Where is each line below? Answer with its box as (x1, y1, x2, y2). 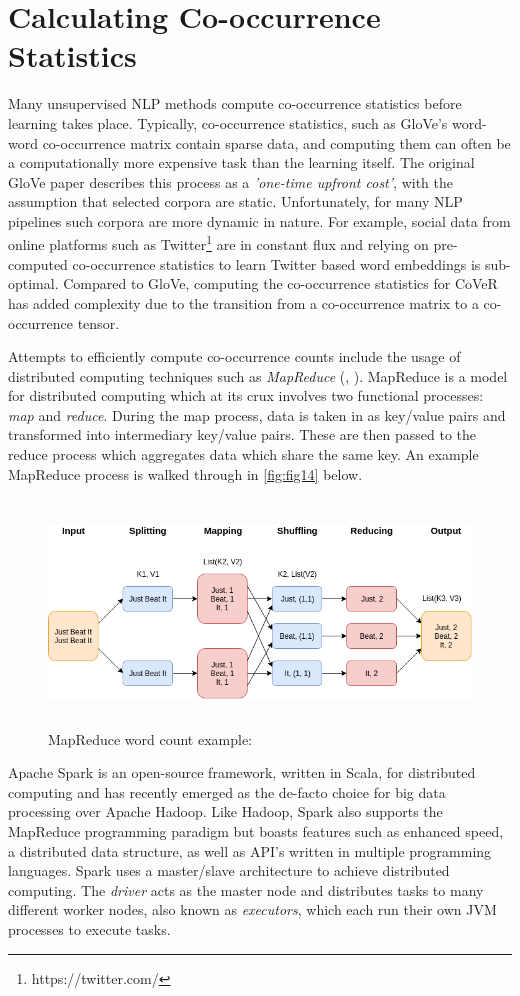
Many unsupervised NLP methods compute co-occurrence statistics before (8, 93, 462, 114)
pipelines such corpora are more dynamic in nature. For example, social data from (8, 210, 511, 231)
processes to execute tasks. (8, 918, 171, 939)
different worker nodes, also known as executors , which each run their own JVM (8, 899, 497, 920)
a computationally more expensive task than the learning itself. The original (8, 152, 475, 173)
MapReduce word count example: (48, 728, 253, 749)
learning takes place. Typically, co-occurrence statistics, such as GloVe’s (8, 112, 448, 133)
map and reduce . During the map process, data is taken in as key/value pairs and (8, 404, 506, 425)
